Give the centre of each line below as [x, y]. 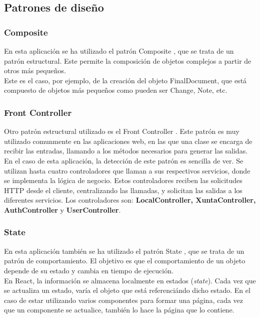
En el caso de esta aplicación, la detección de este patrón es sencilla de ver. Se [124, 160]
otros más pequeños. [35, 70]
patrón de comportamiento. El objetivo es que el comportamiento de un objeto [125, 261]
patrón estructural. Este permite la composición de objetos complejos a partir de [128, 60]
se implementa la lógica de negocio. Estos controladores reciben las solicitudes [123, 180]
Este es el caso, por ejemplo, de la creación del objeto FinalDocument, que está [125, 80]
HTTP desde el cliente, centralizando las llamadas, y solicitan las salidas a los [123, 190]
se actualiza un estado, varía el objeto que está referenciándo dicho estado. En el [127, 290]
